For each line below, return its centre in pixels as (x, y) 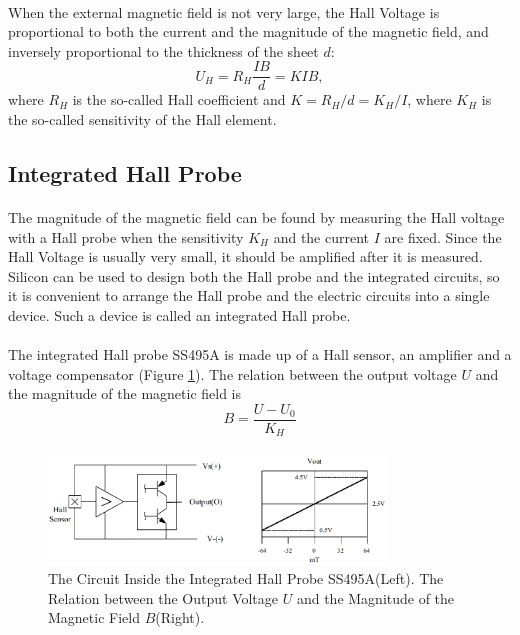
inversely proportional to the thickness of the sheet (163, 50)
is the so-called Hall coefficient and (179, 99)
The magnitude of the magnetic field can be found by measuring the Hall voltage (256, 217)
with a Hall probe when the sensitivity (126, 236)
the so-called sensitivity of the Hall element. (142, 119)
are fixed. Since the (443, 236)
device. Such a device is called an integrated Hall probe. (179, 314)
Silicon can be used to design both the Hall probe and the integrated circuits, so (254, 275)
